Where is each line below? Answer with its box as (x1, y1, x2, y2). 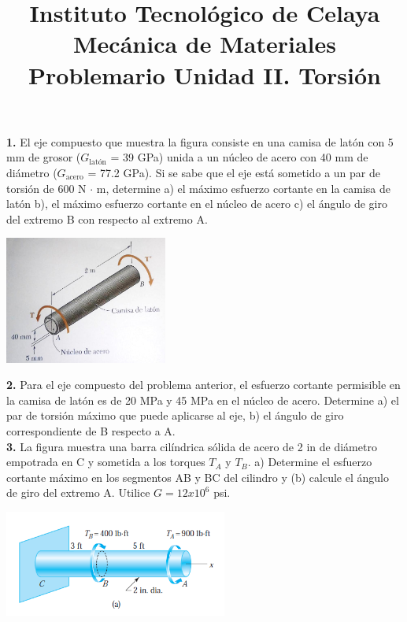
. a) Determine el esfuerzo (247, 454, 372, 470)
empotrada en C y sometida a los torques (6, 454, 205, 470)
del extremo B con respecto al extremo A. (6, 210, 208, 227)
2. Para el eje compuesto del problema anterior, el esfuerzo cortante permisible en (6, 376, 401, 393)
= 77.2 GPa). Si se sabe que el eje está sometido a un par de (87, 164, 380, 180)
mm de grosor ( (6, 149, 81, 165)
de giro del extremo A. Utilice (6, 484, 150, 501)
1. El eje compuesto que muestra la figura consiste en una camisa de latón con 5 (6, 133, 394, 150)
